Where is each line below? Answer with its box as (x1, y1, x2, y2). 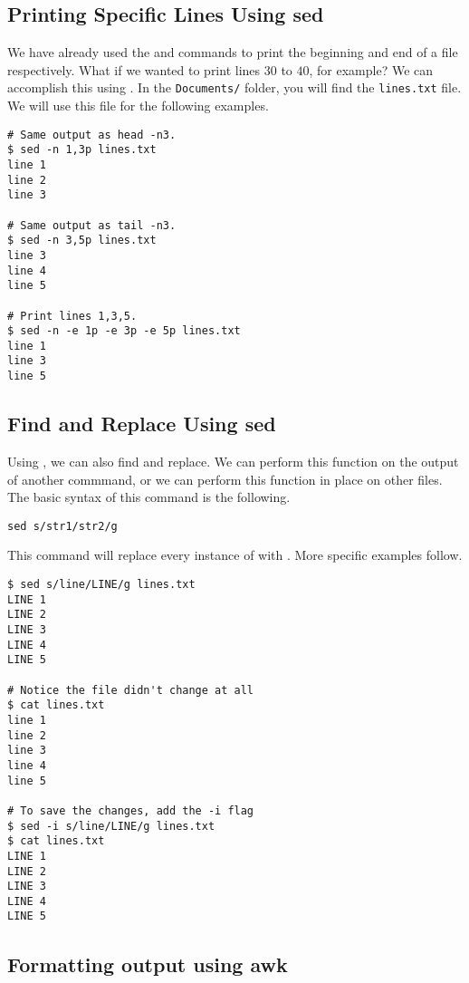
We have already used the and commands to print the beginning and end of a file (7, 43, 458, 62)
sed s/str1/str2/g (7, 519, 118, 533)
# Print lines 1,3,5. (7, 309, 138, 323)
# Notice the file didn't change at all (7, 683, 254, 697)
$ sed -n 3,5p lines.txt (7, 234, 157, 247)
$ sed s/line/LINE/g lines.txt (7, 578, 196, 592)
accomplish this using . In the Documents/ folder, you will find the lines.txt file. (7, 78, 462, 97)
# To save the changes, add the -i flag (7, 804, 254, 817)
